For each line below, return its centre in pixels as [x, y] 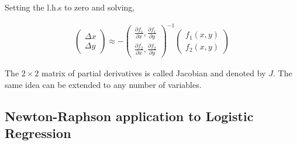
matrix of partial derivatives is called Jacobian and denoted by [154, 73]
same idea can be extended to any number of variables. [103, 84]
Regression [38, 133]
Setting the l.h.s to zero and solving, [70, 7]
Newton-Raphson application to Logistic [129, 116]
